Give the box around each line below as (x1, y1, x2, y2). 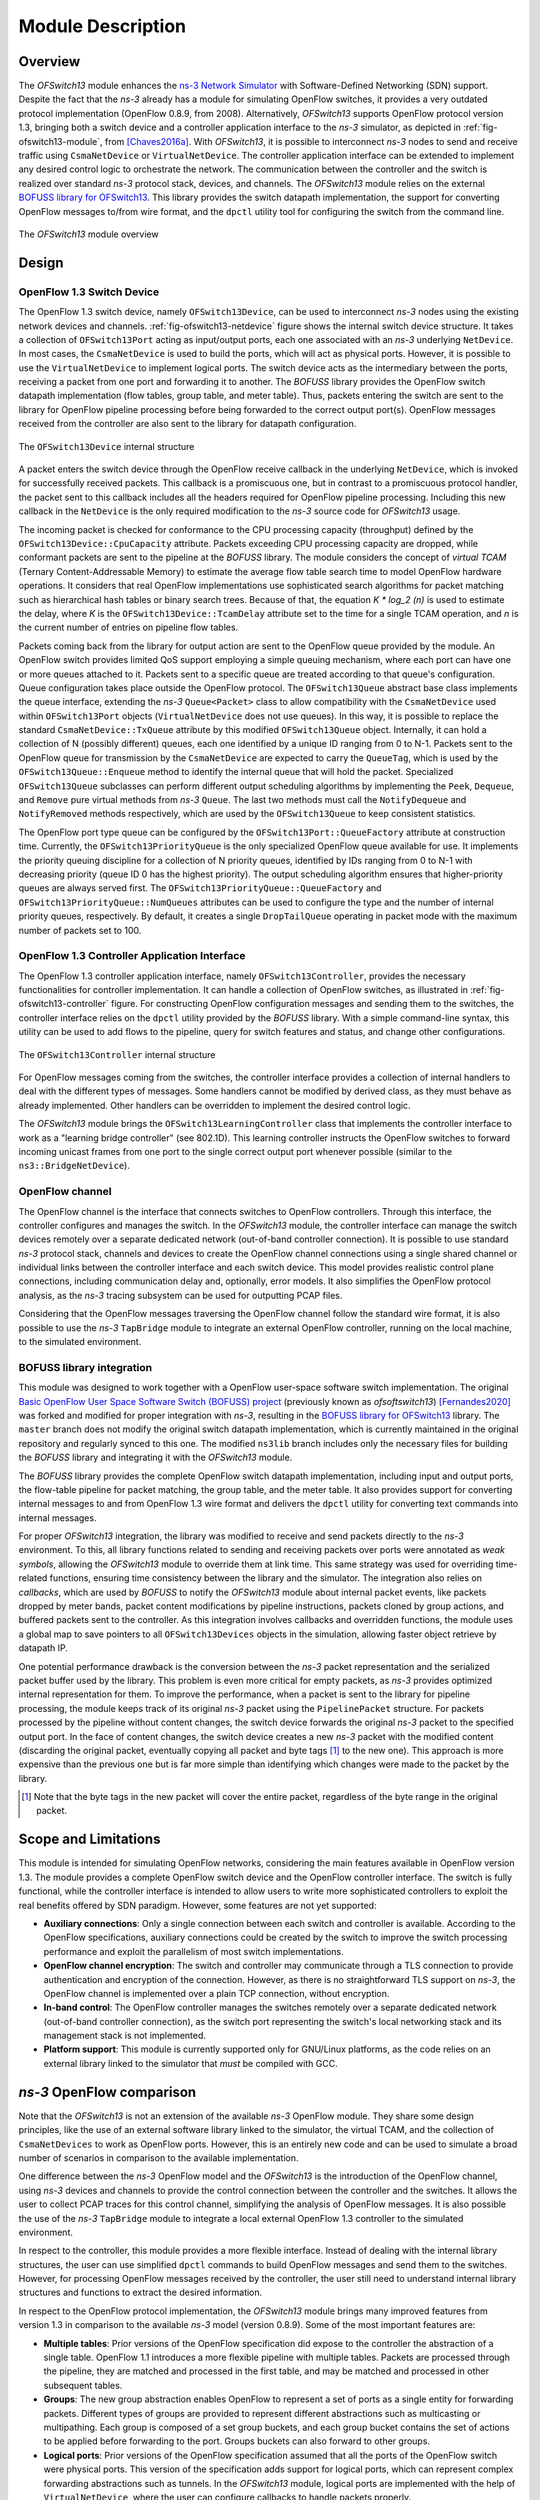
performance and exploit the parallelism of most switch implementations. (43, 1945, 344, 1957)
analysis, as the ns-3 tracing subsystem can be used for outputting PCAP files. (18, 1289, 343, 1301)
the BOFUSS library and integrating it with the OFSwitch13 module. (18, 1451, 293, 1464)
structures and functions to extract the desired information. (18, 2286, 263, 2299)
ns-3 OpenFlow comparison (18, 2083, 197, 2100)
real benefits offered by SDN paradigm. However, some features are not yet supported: (18, 1899, 377, 1911)
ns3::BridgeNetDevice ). (18, 1160, 130, 1172)
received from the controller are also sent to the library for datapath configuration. (18, 418, 357, 430)
